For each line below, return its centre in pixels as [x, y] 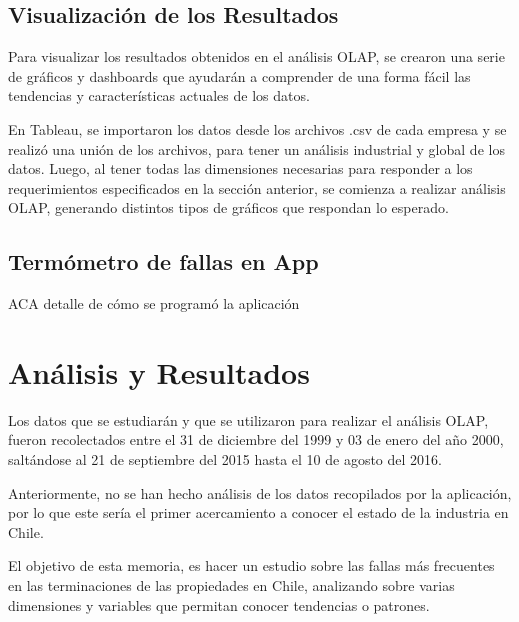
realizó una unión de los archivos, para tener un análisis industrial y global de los [256, 148]
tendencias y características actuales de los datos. [159, 95]
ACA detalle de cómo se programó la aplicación [154, 303]
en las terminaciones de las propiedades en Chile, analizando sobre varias [231, 585]
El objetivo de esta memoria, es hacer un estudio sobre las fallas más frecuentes [251, 565]
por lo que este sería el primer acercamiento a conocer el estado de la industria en [258, 512]
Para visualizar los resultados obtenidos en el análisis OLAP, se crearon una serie [256, 56]
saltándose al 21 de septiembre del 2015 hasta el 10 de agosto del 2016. [225, 459]
